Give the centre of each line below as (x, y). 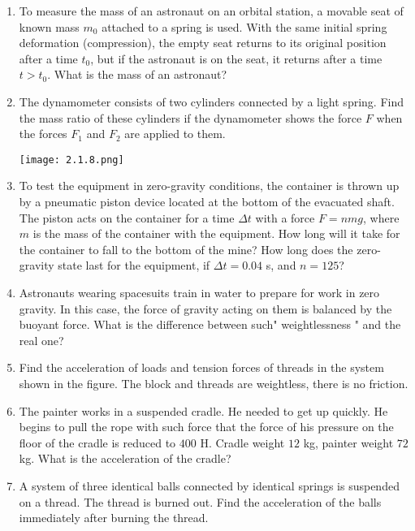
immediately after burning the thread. (114, 518)
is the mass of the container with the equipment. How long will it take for (216, 233)
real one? (41, 340)
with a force (285, 217)
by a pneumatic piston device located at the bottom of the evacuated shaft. (207, 201)
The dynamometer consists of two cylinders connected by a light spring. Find (211, 101)
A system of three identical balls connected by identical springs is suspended (209, 485)
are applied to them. (175, 134)
